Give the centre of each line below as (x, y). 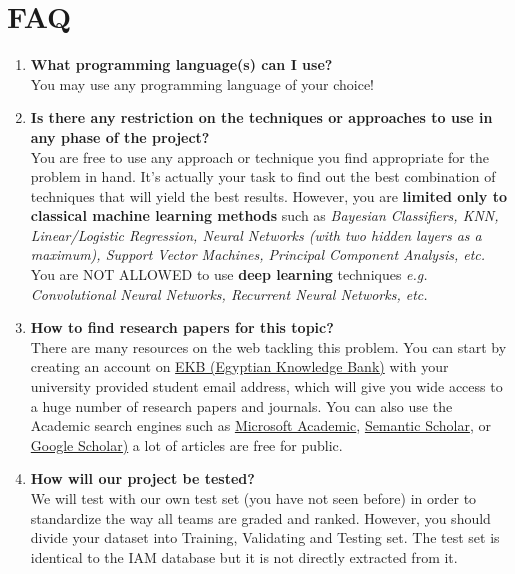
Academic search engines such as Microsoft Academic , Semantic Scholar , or (260, 425)
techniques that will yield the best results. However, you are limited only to (268, 195)
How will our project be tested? (142, 478)
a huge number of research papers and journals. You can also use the (241, 405)
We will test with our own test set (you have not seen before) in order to (253, 498)
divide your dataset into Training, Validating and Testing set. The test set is (265, 537)
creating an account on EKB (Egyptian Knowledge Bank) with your (239, 366)
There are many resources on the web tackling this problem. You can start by (268, 346)
